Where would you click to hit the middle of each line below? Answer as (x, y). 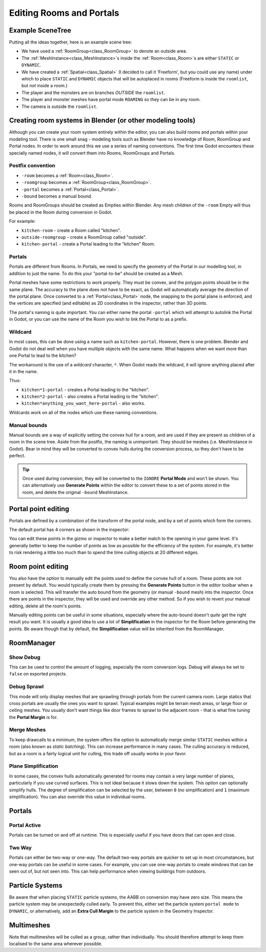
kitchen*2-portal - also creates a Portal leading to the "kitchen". (90, 396)
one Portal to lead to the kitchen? (43, 355)
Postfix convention (32, 166)
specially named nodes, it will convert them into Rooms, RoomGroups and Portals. (92, 153)
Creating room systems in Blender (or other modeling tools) (102, 121)
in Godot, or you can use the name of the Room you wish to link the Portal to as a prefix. (98, 319)
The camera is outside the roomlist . (60, 106)
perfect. (17, 456)
